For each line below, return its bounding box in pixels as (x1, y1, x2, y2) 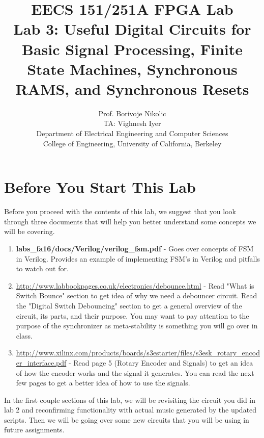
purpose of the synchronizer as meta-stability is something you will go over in (16, 320, 258, 331)
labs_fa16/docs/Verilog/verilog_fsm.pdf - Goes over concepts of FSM (16, 243, 254, 253)
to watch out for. (16, 263, 69, 274)
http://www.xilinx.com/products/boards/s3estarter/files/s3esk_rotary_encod (16, 347, 260, 358)
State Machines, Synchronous (27, 58, 238, 79)
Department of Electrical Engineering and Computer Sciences (36, 128, 228, 139)
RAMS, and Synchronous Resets (15, 78, 249, 99)
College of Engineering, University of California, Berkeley (43, 138, 222, 148)
